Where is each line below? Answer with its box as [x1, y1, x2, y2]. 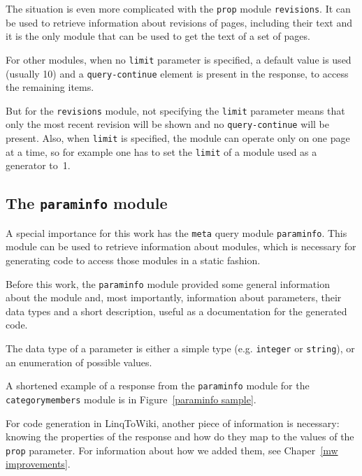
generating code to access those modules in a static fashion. [6, 253, 261, 267]
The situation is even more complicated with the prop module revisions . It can [6, 1, 351, 15]
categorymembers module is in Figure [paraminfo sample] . [6, 391, 256, 406]
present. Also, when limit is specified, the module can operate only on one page [6, 131, 350, 145]
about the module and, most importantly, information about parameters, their [6, 290, 342, 305]
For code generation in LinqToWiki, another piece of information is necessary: [6, 415, 340, 430]
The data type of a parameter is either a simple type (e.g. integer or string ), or [6, 341, 355, 356]
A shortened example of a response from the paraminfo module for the [6, 378, 310, 393]
